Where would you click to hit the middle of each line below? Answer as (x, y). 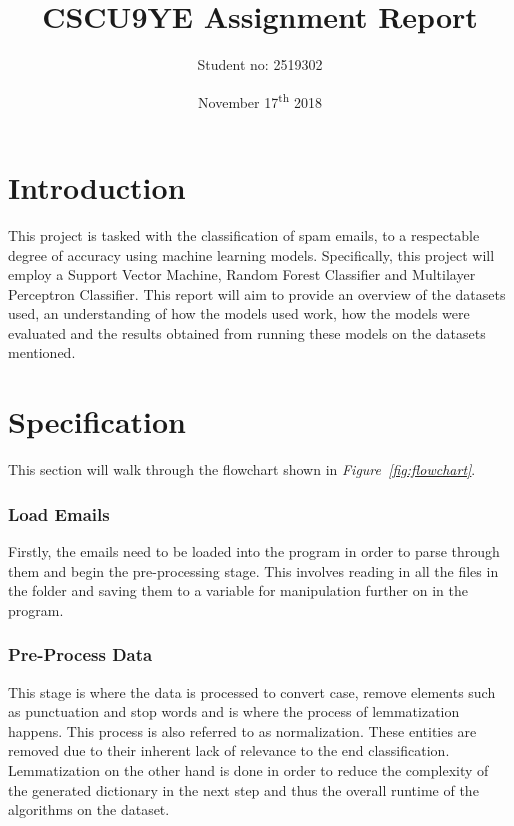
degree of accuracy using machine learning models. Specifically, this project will (251, 254)
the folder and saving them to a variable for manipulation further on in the (238, 590)
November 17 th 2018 (260, 100)
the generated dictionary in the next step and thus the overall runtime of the (243, 789)
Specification (97, 421)
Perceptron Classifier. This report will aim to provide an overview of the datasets (257, 293)
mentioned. (42, 352)
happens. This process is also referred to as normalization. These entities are (242, 730)
